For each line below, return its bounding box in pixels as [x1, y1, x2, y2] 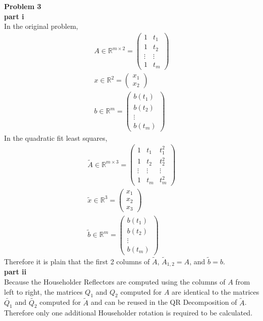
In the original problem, [4, 21, 78, 31]
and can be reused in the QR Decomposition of [91, 297, 237, 307]
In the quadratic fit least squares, [4, 132, 107, 143]
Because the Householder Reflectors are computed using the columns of [4, 276, 226, 287]
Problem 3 [4, 1, 42, 11]
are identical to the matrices [171, 286, 259, 297]
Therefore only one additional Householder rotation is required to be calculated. [4, 307, 253, 318]
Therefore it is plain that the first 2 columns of [4, 256, 150, 266]
